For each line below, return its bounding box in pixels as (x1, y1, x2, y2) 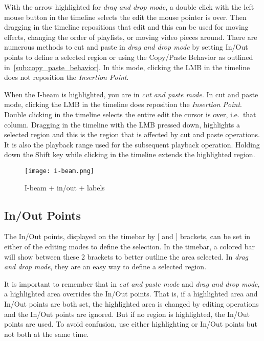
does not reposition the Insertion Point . (4, 72, 129, 82)
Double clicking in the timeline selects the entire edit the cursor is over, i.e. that (4, 109, 256, 119)
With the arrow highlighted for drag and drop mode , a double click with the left (4, 2, 254, 12)
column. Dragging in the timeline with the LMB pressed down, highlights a (4, 119, 240, 130)
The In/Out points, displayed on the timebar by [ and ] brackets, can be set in (4, 231, 251, 242)
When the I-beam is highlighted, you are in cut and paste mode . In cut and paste (4, 89, 258, 99)
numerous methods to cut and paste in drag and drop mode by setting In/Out (4, 41, 248, 52)
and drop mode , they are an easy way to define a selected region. (4, 261, 207, 272)
